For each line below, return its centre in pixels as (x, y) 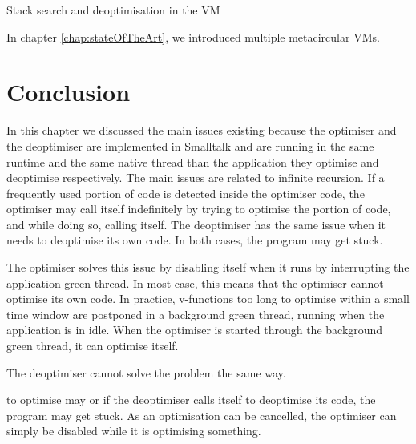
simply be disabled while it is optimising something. (134, 431)
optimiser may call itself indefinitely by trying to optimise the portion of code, (199, 209)
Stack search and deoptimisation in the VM (113, 10)
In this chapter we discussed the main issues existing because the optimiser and (202, 130)
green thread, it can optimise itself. (93, 346)
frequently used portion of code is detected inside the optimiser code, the (186, 193)
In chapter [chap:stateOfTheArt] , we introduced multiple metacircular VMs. (193, 36)
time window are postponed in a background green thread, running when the (196, 314)
